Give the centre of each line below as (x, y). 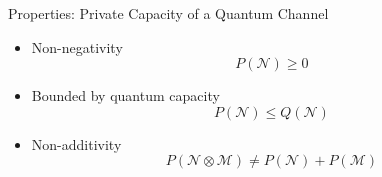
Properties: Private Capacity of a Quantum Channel (168, 13)
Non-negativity (77, 46)
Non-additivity (76, 143)
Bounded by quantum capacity (125, 95)
